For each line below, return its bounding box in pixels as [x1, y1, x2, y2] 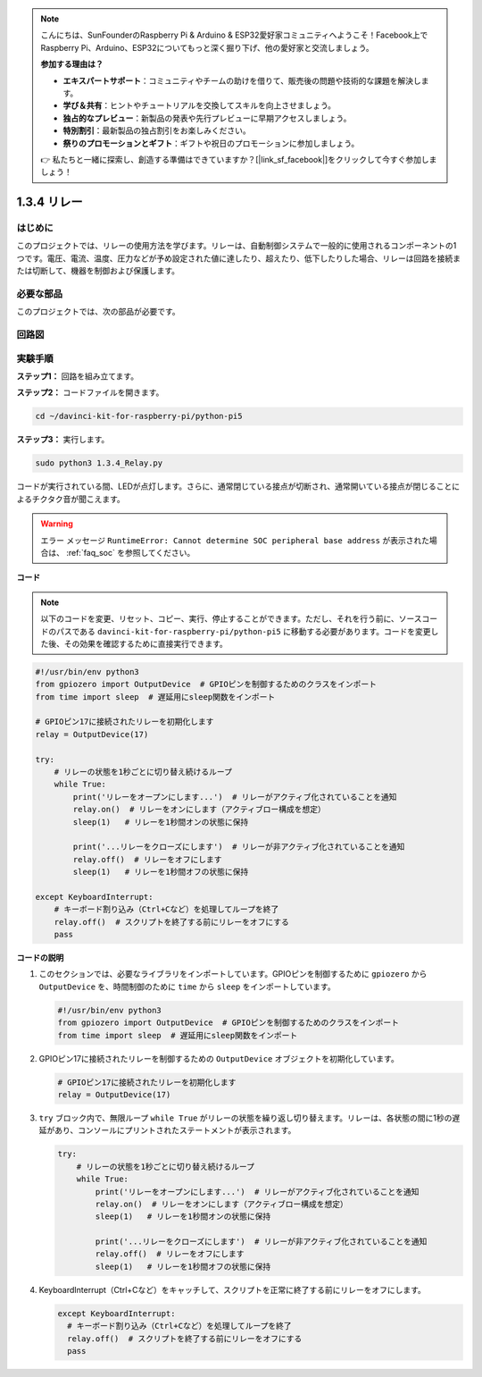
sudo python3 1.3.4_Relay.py [35, 458, 163, 468]
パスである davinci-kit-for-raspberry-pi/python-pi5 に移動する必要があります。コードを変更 [55, 626, 432, 636]
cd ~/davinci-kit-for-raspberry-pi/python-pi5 [35, 411, 243, 422]
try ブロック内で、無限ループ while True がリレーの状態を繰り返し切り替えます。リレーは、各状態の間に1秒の [38, 1113, 453, 1123]
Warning [40, 518, 73, 529]
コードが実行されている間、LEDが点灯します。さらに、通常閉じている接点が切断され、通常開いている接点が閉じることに [16, 481, 460, 491]
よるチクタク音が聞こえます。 [16, 493, 125, 504]
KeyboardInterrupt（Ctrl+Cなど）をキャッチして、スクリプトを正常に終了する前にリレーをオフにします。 [38, 1284, 426, 1295]
